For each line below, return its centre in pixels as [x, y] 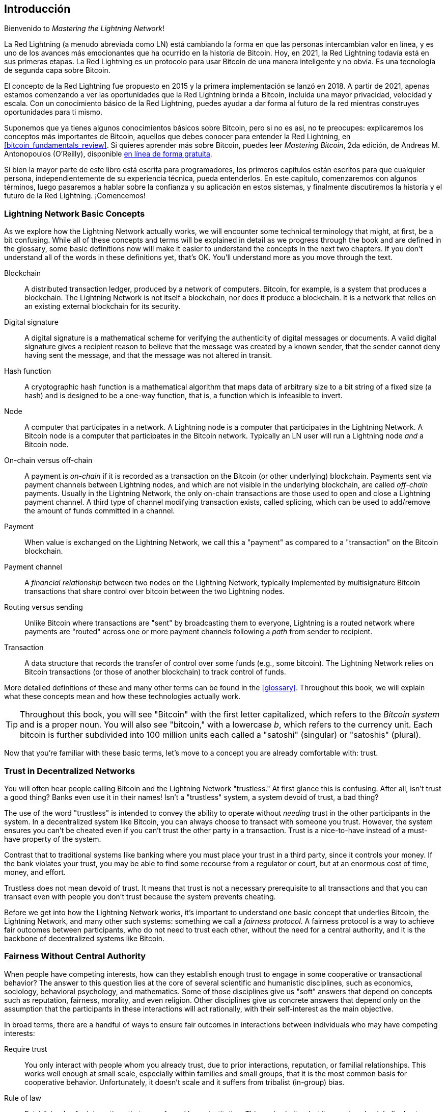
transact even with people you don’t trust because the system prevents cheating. [140, 896]
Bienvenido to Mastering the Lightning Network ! [84, 29]
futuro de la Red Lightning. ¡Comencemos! [75, 196]
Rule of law [23, 1098]
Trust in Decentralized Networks [70, 771]
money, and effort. [35, 872]
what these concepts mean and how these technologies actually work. [122, 696]
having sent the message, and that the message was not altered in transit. [148, 355]
